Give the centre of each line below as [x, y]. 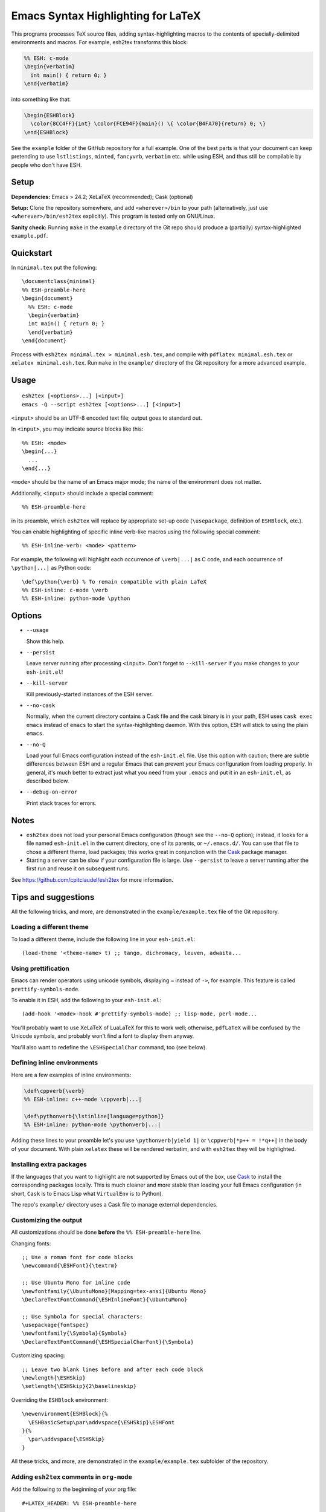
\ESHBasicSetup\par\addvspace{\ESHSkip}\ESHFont [101, 1422]
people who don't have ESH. [46, 165]
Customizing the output [47, 1220]
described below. [48, 781]
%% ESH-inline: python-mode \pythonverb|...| [92, 1125]
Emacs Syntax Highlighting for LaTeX [106, 16]
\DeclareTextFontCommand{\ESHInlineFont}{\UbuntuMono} [105, 1299]
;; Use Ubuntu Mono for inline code [76, 1283]
